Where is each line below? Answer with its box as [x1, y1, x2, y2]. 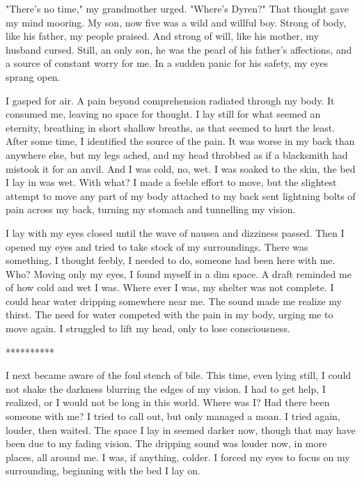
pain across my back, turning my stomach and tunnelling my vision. [6, 202, 296, 217]
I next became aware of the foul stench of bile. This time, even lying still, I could [6, 368, 352, 382]
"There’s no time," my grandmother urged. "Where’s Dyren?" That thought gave [6, 1, 349, 15]
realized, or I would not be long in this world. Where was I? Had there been [6, 395, 330, 410]
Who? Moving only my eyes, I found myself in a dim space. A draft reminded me [6, 266, 352, 281]
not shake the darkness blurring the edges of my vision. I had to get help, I [6, 381, 326, 396]
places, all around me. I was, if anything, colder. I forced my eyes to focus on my [6, 449, 350, 464]
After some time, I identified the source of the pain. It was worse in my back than [6, 134, 355, 148]
